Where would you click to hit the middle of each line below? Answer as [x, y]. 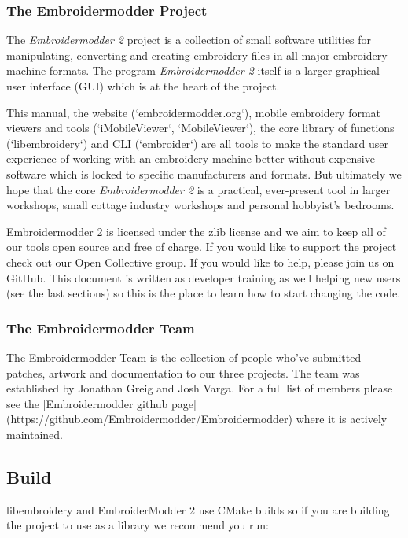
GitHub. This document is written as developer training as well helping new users [204, 277]
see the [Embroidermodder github [87, 403]
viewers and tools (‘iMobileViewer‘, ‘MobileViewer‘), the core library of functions [200, 128]
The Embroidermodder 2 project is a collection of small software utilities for [189, 40]
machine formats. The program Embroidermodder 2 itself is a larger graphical [193, 70]
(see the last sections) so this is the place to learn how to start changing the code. [204, 293]
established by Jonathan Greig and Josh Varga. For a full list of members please [200, 388]
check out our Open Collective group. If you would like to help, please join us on [200, 262]
